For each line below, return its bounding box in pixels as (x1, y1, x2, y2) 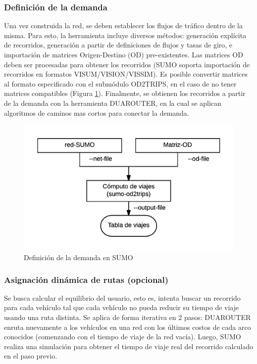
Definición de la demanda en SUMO (24, 252, 133, 262)
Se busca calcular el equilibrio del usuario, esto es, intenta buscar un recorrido (4, 292, 241, 303)
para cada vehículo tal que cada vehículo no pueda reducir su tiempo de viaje (4, 302, 239, 313)
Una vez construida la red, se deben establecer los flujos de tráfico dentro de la (4, 20, 243, 31)
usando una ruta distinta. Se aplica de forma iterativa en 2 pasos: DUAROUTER (4, 312, 251, 322)
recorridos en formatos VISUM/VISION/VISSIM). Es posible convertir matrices (4, 69, 248, 79)
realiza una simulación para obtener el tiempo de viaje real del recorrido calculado (4, 341, 254, 351)
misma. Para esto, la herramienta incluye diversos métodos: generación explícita (4, 30, 247, 40)
